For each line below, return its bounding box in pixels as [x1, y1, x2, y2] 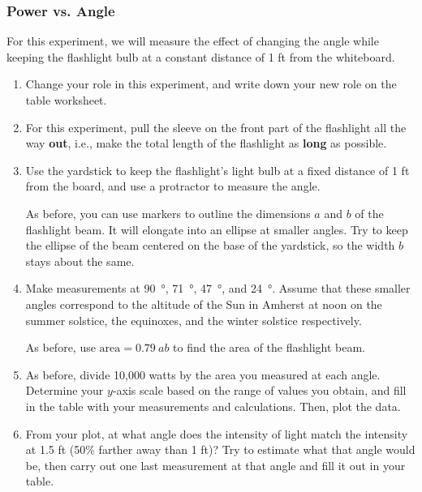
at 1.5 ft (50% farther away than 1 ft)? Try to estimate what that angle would [25, 441, 416, 458]
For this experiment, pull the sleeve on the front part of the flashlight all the [25, 118, 407, 135]
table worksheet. [25, 92, 107, 108]
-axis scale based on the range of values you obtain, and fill [112, 382, 407, 399]
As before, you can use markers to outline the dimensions [25, 204, 311, 221]
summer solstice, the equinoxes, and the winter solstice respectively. [25, 311, 362, 328]
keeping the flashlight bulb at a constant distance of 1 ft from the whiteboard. [6, 48, 395, 65]
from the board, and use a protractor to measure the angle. [25, 178, 321, 195]
